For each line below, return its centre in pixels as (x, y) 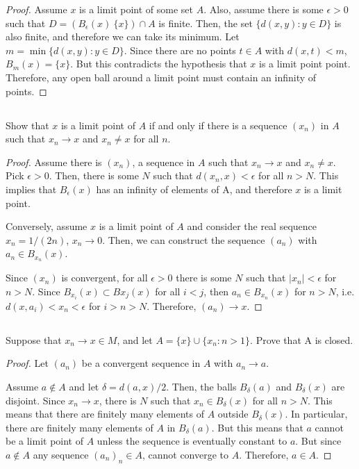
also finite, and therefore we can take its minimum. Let (123, 36)
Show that (27, 125)
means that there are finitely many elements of (105, 414)
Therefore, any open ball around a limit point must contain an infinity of (161, 77)
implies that (31, 189)
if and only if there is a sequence (218, 125)
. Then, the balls (201, 387)
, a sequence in (164, 162)
